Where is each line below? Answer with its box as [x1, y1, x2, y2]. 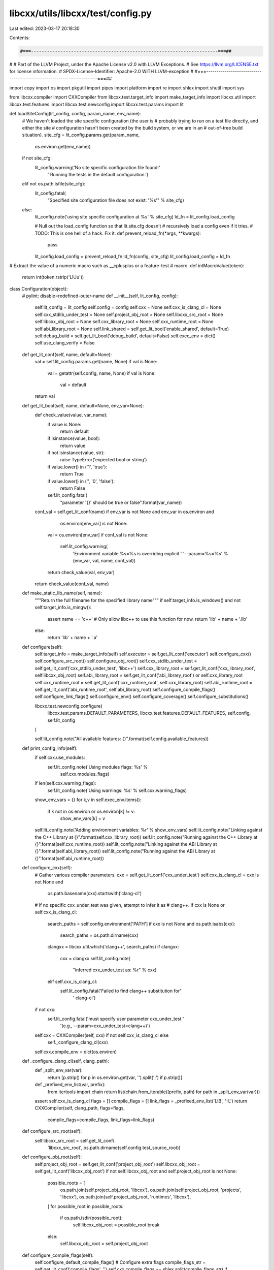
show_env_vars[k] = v [60, 815, 106, 821]
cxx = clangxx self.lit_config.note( [60, 955, 130, 961]
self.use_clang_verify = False [35, 340, 95, 346]
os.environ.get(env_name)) [35, 143, 91, 149]
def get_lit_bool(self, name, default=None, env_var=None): [22, 402, 144, 408]
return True [60, 471, 84, 477]
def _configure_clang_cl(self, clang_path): [22, 1058, 109, 1064]
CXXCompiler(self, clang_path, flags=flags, [35, 1105, 125, 1111]
